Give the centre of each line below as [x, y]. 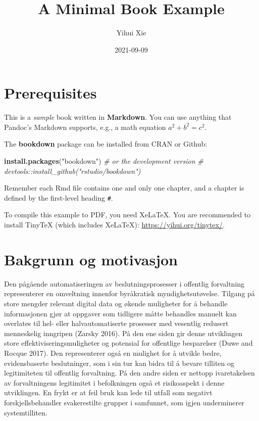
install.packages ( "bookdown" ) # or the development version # [104, 161]
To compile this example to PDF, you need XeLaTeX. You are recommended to [127, 215]
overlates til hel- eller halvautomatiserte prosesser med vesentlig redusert [116, 323]
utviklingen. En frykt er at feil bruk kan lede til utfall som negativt [108, 392]
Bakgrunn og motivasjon [91, 259]
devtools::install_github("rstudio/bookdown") [72, 171]
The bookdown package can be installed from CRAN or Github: [106, 144]
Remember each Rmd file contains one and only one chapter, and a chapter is [124, 188]
